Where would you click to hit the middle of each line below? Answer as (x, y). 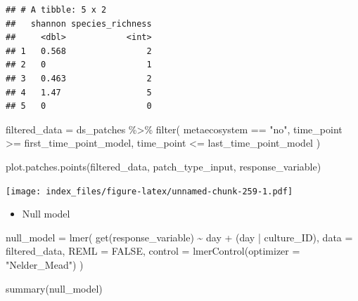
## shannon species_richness (79, 24)
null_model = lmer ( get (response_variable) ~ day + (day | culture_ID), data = (179, 237)
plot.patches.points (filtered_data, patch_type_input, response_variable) (164, 166)
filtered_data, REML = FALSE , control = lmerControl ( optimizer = (153, 251)
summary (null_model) (54, 288)
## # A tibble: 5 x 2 (56, 10)
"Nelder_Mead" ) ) (45, 264)
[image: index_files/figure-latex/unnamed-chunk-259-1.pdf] (149, 191)
